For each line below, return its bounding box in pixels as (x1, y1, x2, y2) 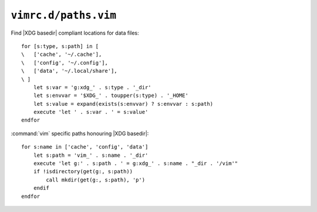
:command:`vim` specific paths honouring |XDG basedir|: (11, 130, 149, 137)
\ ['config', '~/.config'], (21, 59, 109, 66)
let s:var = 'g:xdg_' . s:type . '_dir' (33, 84, 152, 90)
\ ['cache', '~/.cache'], (21, 51, 102, 58)
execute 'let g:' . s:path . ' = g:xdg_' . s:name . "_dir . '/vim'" (33, 160, 238, 167)
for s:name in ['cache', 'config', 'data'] (21, 144, 149, 150)
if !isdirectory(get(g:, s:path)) (33, 168, 133, 175)
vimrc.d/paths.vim (11, 9, 117, 22)
